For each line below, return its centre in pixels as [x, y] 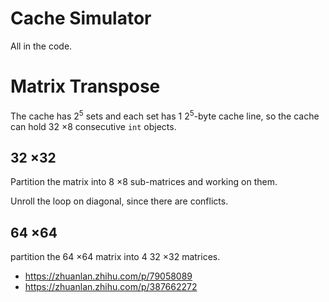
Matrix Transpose [85, 86]
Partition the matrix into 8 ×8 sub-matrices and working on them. [144, 182]
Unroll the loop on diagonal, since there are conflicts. [119, 201]
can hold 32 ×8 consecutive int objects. [93, 126]
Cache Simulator [81, 18]
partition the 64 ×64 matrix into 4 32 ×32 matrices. [115, 257]
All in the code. [41, 46]
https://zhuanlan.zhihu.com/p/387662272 [111, 287]
